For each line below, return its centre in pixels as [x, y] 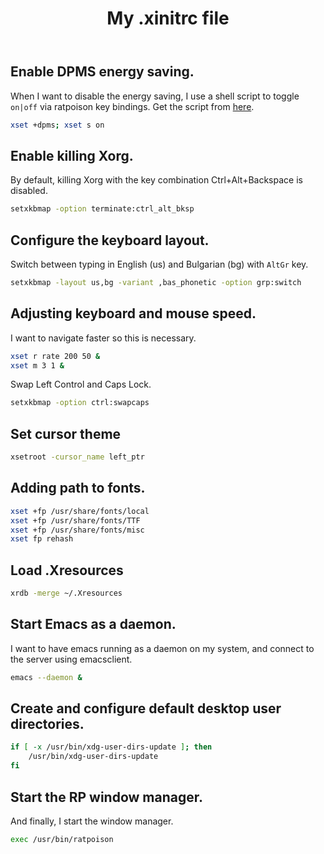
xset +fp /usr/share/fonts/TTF [75, 520]
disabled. [29, 191]
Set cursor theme [66, 433]
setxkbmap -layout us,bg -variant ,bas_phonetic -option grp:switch [156, 282]
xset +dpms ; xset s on [57, 125]
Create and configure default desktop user [146, 708]
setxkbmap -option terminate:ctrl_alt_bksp [102, 209]
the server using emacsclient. [71, 659]
